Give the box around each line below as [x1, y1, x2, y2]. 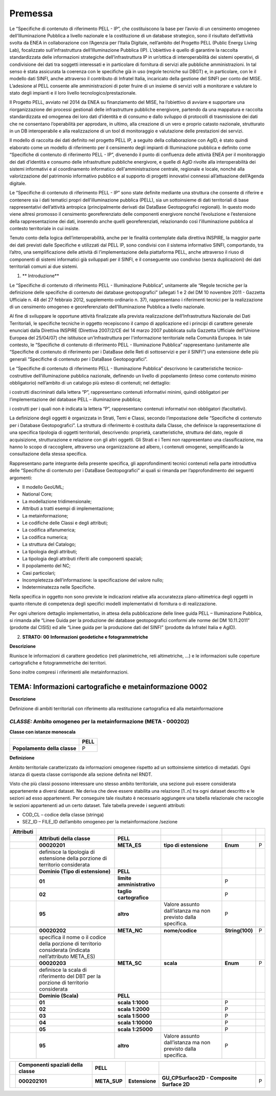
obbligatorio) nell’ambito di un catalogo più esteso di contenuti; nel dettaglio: [9, 379, 171, 386]
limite [118, 875, 132, 882]
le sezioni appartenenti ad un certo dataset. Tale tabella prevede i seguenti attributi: [9, 802, 186, 808]
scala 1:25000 [118, 1025, 153, 1033]
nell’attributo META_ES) [39, 953, 96, 960]
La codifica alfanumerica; [22, 527, 76, 533]
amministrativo [118, 881, 155, 888]
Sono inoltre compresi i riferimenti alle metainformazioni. [9, 669, 129, 675]
